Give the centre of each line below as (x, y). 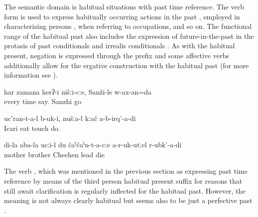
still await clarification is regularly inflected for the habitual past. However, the (125, 190)
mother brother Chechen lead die (54, 154)
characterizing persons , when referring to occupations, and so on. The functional (128, 26)
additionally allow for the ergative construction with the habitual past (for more (127, 65)
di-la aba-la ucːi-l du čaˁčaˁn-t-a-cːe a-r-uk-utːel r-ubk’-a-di (93, 145)
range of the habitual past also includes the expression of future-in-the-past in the (129, 36)
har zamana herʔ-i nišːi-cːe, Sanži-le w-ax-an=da (78, 91)
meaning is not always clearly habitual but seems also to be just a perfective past (128, 200)
